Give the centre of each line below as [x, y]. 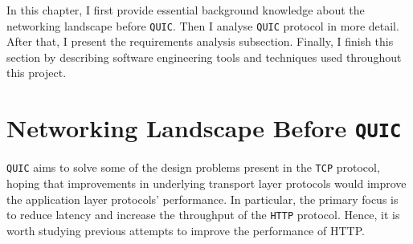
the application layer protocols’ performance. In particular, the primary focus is [202, 199]
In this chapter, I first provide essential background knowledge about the [186, 10]
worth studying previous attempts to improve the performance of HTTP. [186, 230]
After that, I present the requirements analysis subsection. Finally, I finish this [200, 41]
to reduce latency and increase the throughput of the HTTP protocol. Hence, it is [203, 215]
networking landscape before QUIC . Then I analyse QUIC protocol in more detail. [203, 25]
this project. [37, 73]
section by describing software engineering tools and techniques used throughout [204, 57]
